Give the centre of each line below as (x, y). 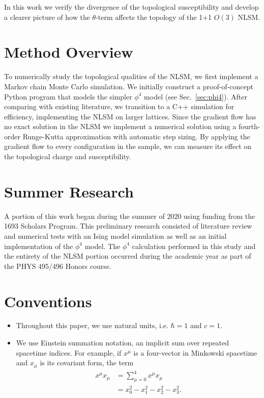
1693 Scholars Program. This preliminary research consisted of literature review (128, 226)
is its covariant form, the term (87, 363)
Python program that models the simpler (68, 96)
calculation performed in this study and (194, 246)
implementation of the (39, 246)
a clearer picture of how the (47, 17)
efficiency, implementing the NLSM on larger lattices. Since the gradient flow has (130, 116)
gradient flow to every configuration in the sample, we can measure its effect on (128, 146)
